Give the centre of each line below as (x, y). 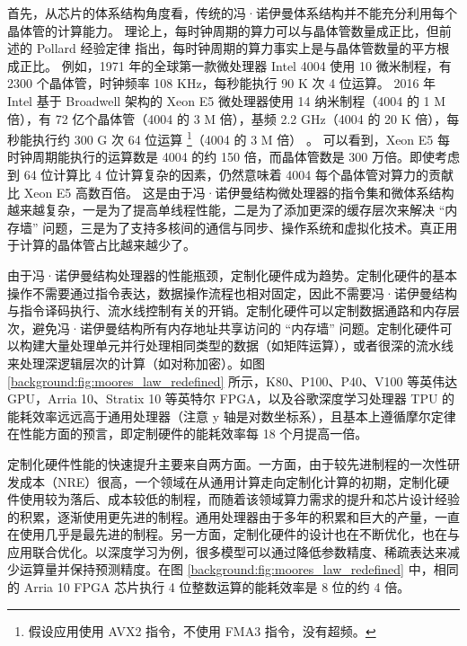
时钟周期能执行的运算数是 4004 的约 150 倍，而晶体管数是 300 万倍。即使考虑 (233, 157)
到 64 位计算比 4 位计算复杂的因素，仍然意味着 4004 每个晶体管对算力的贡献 (230, 174)
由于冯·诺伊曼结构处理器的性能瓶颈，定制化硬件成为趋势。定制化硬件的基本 (232, 274)
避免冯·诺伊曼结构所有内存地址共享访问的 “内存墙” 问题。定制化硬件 (236, 327)
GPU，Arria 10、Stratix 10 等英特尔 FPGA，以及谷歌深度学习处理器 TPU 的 (231, 398)
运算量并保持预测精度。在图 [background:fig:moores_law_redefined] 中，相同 (239, 569)
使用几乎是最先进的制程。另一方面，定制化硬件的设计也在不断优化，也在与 (239, 534)
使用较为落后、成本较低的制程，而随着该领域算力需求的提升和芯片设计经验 (239, 499)
